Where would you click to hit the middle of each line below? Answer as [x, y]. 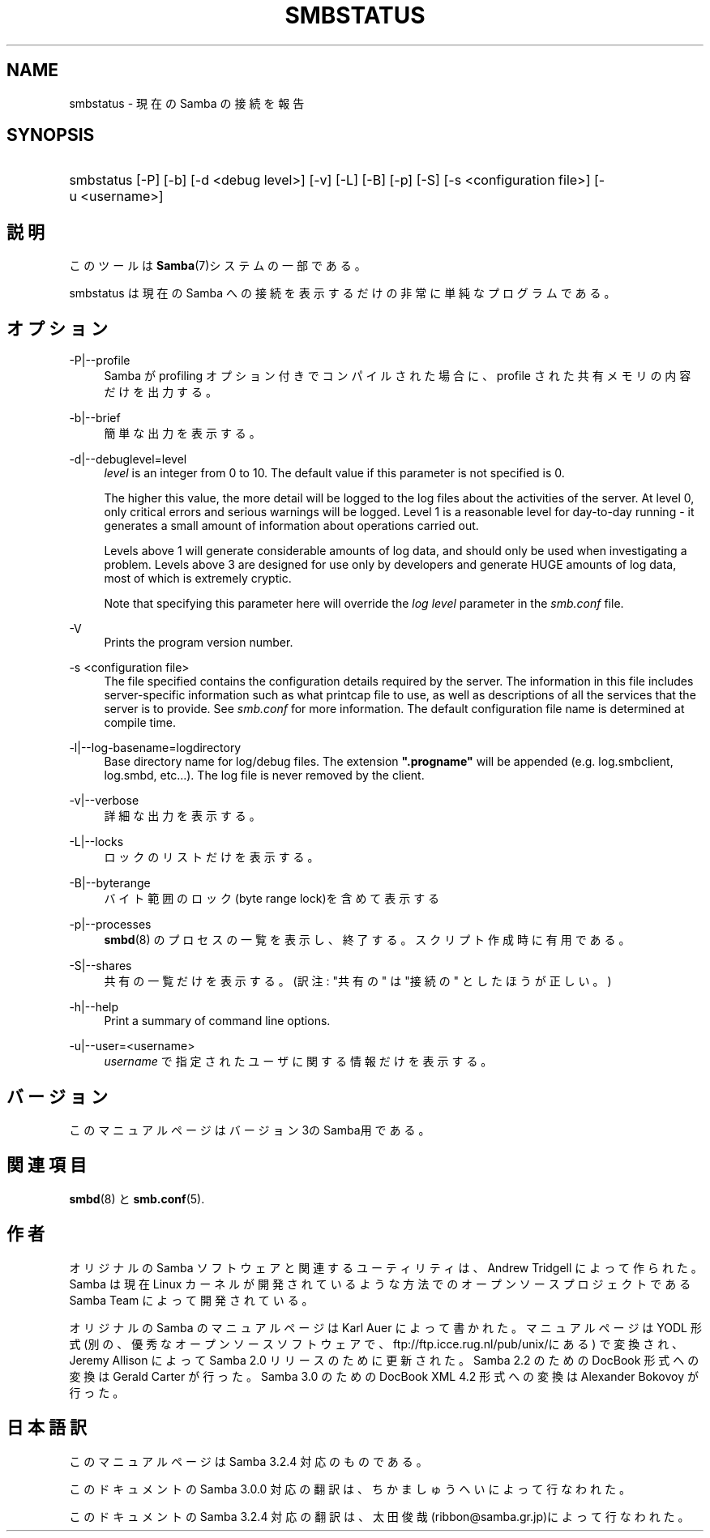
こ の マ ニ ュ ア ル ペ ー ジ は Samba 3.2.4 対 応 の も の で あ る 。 [248, 1461]
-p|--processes [110, 925]
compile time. [140, 723]
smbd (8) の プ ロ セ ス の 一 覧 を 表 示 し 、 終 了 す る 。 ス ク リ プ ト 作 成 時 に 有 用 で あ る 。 [367, 940]
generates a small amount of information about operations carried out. [291, 526]
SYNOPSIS [51, 135]
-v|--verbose [104, 801]
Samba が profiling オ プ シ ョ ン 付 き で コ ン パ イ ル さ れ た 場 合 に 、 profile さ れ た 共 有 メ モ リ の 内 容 [398, 376]
